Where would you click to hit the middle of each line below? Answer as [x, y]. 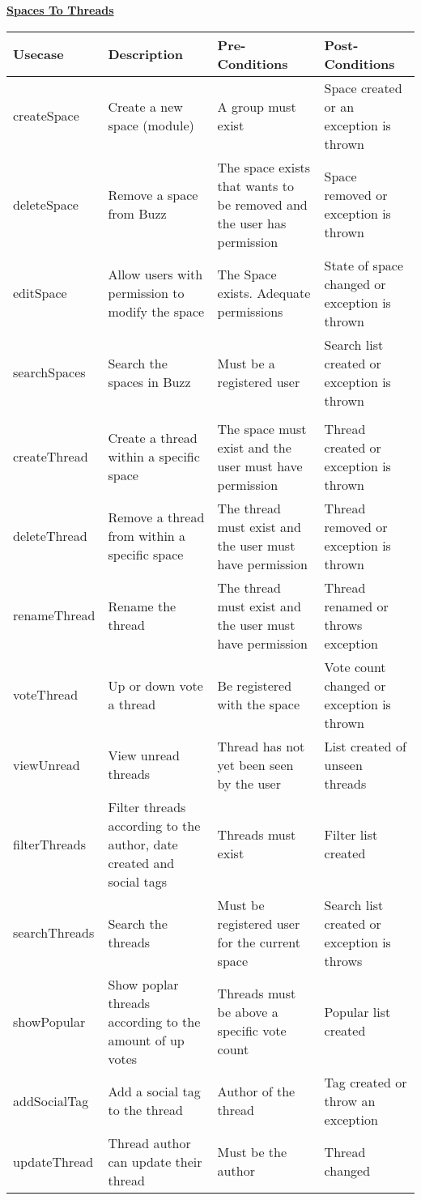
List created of [365, 746]
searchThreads [54, 933]
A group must [257, 106]
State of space [364, 265]
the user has [252, 223]
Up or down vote [155, 685]
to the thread [145, 1110]
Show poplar [143, 984]
